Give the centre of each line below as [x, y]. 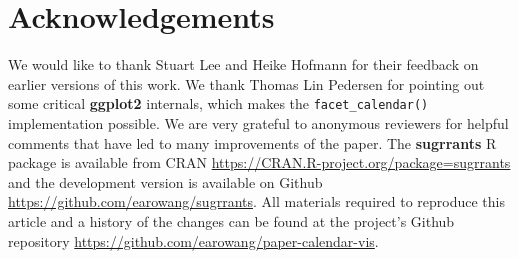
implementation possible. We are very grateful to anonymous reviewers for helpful [258, 122]
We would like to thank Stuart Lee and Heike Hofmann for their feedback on [243, 64]
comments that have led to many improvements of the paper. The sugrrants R [252, 142]
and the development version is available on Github [165, 181]
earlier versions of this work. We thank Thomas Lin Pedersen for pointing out [246, 83]
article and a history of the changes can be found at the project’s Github [231, 220]
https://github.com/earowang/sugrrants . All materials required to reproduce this [256, 201]
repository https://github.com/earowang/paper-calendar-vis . [193, 240]
